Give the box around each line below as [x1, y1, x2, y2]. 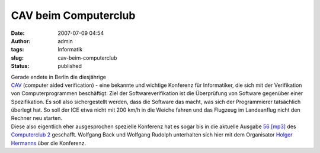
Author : [11, 37, 31, 44]
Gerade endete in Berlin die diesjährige [11, 73, 107, 80]
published [57, 63, 82, 70]
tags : [11, 46, 24, 53]
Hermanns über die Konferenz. [11, 139, 87, 147]
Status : [11, 63, 30, 70]
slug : [11, 54, 24, 61]
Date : [11, 30, 25, 37]
